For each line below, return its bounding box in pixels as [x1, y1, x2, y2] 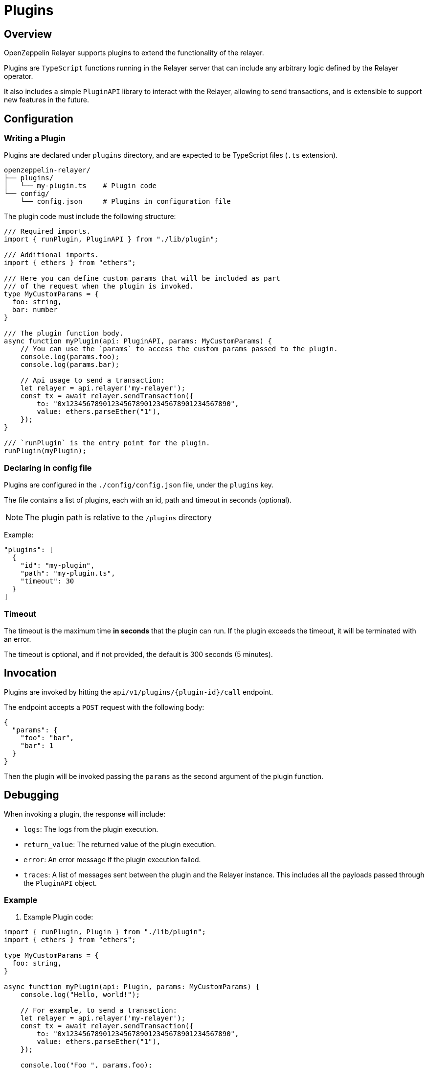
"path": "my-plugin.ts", [20, 569, 115, 578]
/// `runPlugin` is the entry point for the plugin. [4, 439, 210, 447]
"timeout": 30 [20, 577, 74, 585]
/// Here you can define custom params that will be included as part [4, 274, 280, 283]
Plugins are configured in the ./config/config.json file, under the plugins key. [4, 481, 274, 489]
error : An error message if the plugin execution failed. [23, 855, 201, 864]
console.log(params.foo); [20, 353, 120, 361]
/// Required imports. [4, 227, 91, 236]
